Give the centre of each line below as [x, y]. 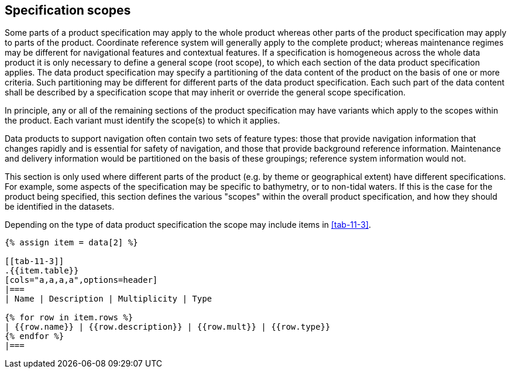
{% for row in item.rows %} [69, 318]
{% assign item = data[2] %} [71, 243]
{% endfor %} [35, 336]
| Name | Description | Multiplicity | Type [109, 299]
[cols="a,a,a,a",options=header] [81, 280]
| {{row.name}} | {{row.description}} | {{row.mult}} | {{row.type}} [168, 327]
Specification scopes [68, 10]
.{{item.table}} [42, 271]
